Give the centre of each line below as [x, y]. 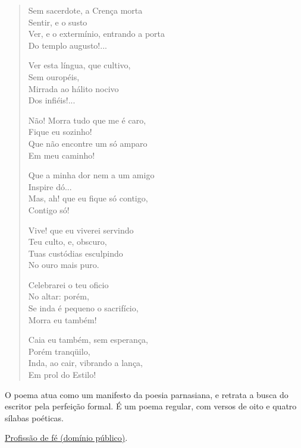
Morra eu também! [62, 319]
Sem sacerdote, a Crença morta [85, 10]
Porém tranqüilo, [59, 351]
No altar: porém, [59, 296]
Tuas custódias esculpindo [76, 253]
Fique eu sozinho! [60, 132]
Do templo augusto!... [68, 45]
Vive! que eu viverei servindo [81, 230]
